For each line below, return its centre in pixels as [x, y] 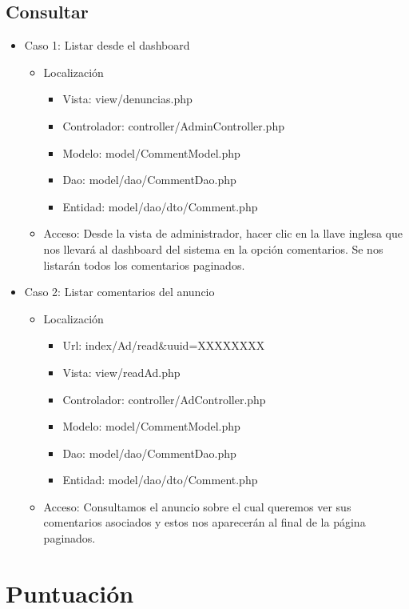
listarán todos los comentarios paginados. [144, 264]
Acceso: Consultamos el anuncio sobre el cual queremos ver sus [197, 506]
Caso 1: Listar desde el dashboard [107, 45]
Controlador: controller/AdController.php [164, 399]
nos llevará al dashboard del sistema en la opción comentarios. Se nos [213, 248]
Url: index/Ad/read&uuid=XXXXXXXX [164, 345]
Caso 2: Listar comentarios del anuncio [119, 292]
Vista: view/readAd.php [121, 372]
